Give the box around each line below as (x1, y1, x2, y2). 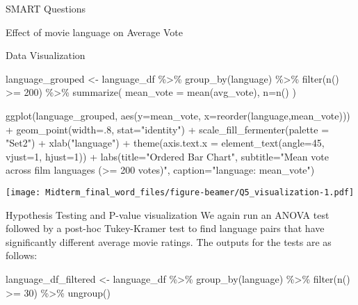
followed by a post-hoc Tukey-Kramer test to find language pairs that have (6, 221, 325, 236)
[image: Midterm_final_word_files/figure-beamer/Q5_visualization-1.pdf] (6, 187, 355, 197)
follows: (6, 248, 38, 263)
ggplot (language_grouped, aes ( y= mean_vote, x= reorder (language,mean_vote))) (6, 108, 350, 122)
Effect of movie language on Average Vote (6, 24, 183, 39)
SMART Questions (6, 1, 86, 15)
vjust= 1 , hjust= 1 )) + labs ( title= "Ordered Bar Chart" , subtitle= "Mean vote (6, 149, 329, 163)
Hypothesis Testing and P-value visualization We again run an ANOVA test (6, 207, 329, 222)
